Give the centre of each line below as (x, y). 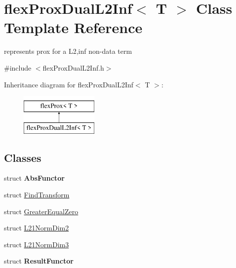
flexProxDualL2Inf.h (73, 67)
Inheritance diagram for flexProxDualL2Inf (69, 84)
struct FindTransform (37, 195)
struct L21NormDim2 (37, 228)
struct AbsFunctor (34, 178)
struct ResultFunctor (39, 261)
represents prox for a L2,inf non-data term (68, 51)
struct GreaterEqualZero (41, 211)
